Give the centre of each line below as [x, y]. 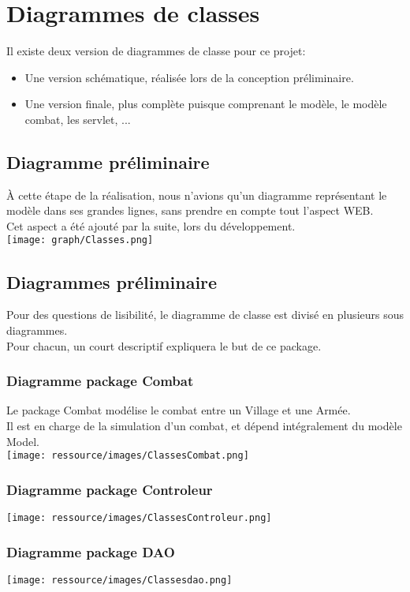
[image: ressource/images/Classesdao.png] [119, 580]
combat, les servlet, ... [78, 119]
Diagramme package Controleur [110, 489]
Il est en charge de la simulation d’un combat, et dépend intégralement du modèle [204, 425]
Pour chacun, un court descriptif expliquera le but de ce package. [164, 345]
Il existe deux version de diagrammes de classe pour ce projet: [156, 51]
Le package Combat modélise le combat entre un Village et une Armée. [179, 410]
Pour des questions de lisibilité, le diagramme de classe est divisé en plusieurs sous [205, 315]
